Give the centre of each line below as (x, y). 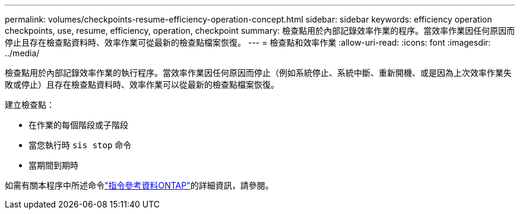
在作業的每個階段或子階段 (78, 125)
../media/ (22, 53)
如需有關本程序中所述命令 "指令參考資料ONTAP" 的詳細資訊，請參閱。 (139, 185)
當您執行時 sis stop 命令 (80, 145)
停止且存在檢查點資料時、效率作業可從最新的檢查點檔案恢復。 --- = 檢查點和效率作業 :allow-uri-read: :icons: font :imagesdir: (248, 42)
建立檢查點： (30, 105)
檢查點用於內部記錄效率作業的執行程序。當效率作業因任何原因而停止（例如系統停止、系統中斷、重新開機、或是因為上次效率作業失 (258, 73)
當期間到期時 (53, 165)
